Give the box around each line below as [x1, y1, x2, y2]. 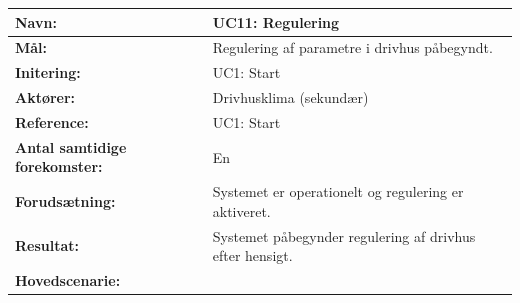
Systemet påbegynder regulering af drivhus [212, 225, 476, 246]
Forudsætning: [15, 190, 116, 211]
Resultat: [15, 235, 80, 256]
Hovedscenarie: [15, 270, 121, 291]
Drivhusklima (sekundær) [212, 87, 369, 108]
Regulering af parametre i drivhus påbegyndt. [212, 37, 493, 58]
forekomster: [15, 156, 103, 177]
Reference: [15, 111, 89, 132]
